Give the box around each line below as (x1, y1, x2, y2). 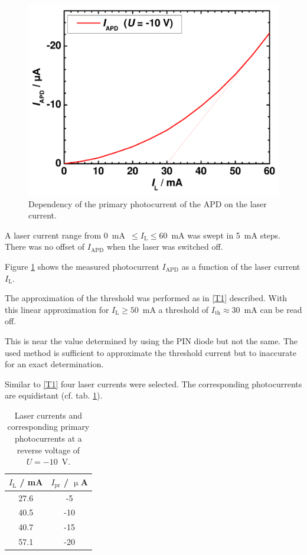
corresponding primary (7, 420, 90, 433)
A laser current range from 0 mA (5, 228, 126, 241)
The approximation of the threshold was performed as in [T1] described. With (5, 292, 288, 304)
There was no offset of (5, 240, 85, 253)
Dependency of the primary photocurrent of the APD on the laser (28, 197, 267, 210)
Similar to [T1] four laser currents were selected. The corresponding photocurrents (5, 377, 302, 390)
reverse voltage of (17, 443, 80, 456)
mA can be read (244, 303, 302, 315)
